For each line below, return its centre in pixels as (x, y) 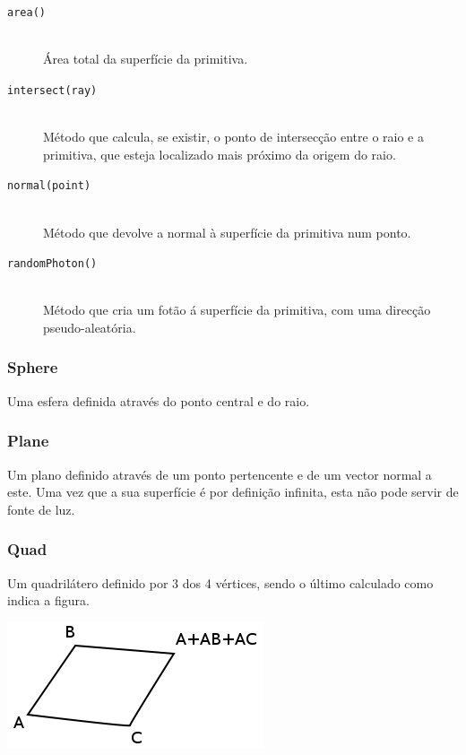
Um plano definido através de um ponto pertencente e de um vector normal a (220, 474)
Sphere (33, 367)
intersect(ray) (52, 90)
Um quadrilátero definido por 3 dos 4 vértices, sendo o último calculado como (220, 582)
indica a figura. (48, 600)
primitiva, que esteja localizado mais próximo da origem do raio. (220, 154)
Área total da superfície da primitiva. (146, 59)
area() (26, 13)
